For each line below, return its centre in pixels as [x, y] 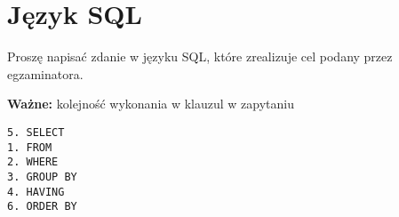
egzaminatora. [45, 73]
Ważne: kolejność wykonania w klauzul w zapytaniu [151, 104]
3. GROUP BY [42, 177]
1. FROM [30, 147]
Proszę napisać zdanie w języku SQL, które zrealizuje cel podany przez [200, 56]
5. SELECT [36, 132]
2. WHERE [33, 162]
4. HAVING [36, 192]
